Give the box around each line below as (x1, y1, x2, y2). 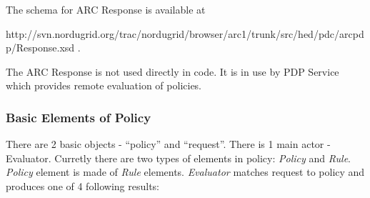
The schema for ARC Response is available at (6, 2, 206, 16)
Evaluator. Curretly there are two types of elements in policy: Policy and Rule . (6, 150, 351, 165)
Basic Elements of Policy (6, 108, 151, 126)
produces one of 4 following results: (6, 178, 159, 193)
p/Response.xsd (6, 40, 75, 55)
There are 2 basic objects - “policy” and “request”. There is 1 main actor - (6, 137, 331, 152)
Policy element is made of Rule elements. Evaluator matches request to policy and (6, 164, 365, 179)
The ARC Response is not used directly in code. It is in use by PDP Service (6, 64, 339, 79)
